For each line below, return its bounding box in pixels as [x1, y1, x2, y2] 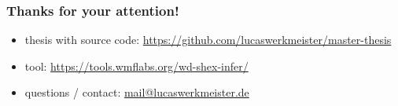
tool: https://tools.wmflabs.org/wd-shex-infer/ [24, 57, 249, 74]
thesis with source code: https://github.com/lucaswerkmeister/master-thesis [24, 31, 392, 48]
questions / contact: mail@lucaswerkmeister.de [24, 84, 249, 101]
